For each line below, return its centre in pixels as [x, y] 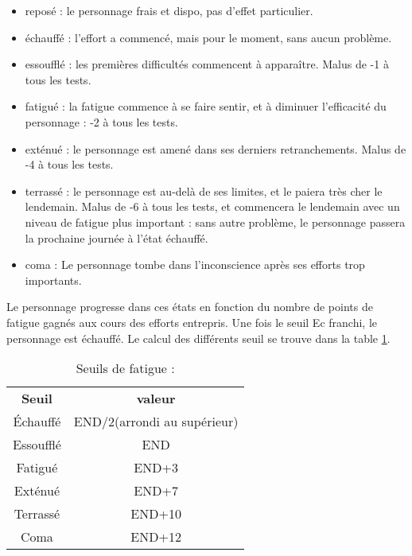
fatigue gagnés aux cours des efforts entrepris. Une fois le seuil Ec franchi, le [192, 322]
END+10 [156, 514]
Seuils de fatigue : [125, 368]
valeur [156, 399]
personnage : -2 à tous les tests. [101, 121]
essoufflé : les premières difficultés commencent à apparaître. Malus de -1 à [207, 64]
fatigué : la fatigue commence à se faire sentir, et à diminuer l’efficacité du [206, 106]
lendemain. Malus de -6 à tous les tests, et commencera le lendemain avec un [212, 206]
